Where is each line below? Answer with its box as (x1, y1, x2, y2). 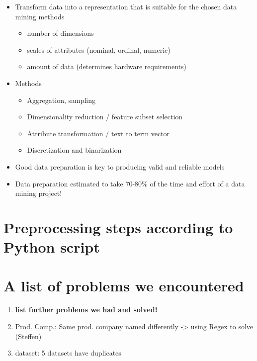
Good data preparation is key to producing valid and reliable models (15, 161, 225, 172)
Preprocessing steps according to (3, 217, 233, 237)
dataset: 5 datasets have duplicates (15, 348, 121, 358)
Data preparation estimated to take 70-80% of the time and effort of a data (15, 178, 245, 188)
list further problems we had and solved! (15, 304, 158, 315)
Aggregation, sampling (27, 94, 96, 105)
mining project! (15, 188, 62, 198)
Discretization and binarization (27, 145, 122, 155)
